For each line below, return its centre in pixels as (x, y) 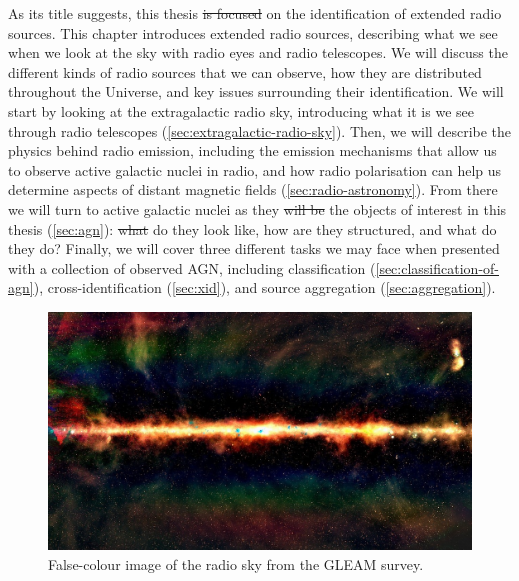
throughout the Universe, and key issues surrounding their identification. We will (256, 91)
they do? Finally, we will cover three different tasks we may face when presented (254, 248)
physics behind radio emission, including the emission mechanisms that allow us (252, 150)
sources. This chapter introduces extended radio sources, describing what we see (253, 32)
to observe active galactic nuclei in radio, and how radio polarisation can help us (255, 169)
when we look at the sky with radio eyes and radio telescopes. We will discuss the (258, 52)
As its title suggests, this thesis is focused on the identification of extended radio (255, 13)
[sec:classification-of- (437, 267)
